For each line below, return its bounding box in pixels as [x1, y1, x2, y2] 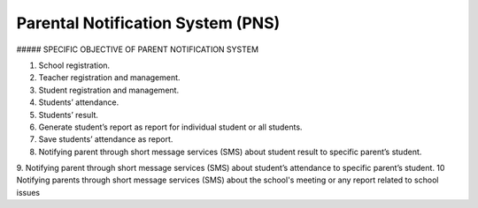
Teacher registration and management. [38, 72, 181, 83]
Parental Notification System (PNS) [16, 13, 281, 33]
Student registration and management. [38, 85, 180, 95]
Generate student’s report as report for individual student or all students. [38, 122, 303, 132]
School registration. [38, 60, 111, 71]
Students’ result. [38, 109, 99, 120]
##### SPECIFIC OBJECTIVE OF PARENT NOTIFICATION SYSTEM [16, 44, 259, 55]
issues [16, 187, 40, 197]
